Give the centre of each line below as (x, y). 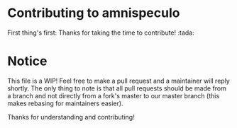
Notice (27, 61)
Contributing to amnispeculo (94, 13)
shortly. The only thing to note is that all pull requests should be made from (117, 88)
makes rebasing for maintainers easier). (65, 103)
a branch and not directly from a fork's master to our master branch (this (114, 95)
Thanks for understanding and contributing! (71, 117)
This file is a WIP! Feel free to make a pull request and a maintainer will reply (119, 81)
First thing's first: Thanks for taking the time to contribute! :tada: (101, 33)
